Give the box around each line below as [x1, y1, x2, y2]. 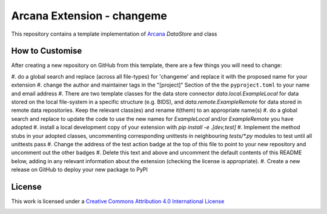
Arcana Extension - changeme [11, 9, 168, 22]
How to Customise [11, 46, 82, 56]
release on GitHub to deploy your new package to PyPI [11, 166, 148, 173]
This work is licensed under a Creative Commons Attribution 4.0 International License [11, 198, 225, 205]
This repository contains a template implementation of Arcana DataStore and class [11, 30, 217, 37]
